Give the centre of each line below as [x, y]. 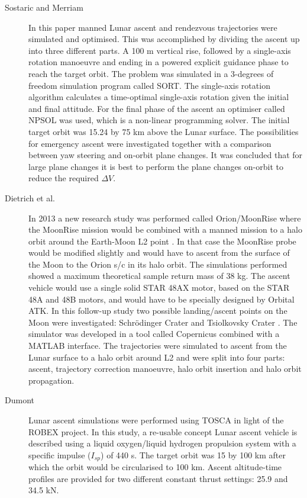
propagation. [51, 380]
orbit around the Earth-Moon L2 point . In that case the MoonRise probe [162, 241]
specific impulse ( [60, 454]
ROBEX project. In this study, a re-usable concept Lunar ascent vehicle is [163, 431]
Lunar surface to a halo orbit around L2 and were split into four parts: [157, 357]
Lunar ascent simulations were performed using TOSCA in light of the [156, 420]
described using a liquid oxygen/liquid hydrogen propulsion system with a [162, 443]
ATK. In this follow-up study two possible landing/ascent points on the [158, 311]
